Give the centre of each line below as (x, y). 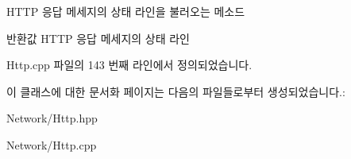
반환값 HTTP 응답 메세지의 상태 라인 (98, 38)
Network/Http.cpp (52, 144)
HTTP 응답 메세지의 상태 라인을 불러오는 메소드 (126, 11)
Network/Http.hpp (52, 118)
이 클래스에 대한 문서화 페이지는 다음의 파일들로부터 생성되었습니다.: (176, 91)
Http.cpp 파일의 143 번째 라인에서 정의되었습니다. (129, 65)
